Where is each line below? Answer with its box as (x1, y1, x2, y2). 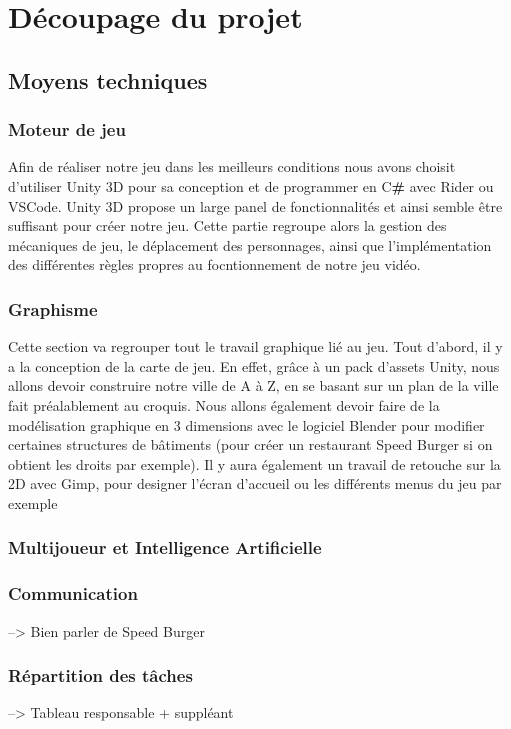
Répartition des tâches (8, 663, 193, 688)
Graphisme (8, 296, 98, 321)
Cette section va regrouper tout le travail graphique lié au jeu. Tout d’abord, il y (8, 336, 503, 357)
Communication (8, 581, 138, 606)
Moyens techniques (8, 64, 208, 95)
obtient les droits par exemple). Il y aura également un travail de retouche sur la (8, 453, 501, 474)
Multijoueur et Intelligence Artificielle (8, 535, 322, 560)
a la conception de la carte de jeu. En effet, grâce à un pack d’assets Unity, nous (8, 355, 500, 376)
